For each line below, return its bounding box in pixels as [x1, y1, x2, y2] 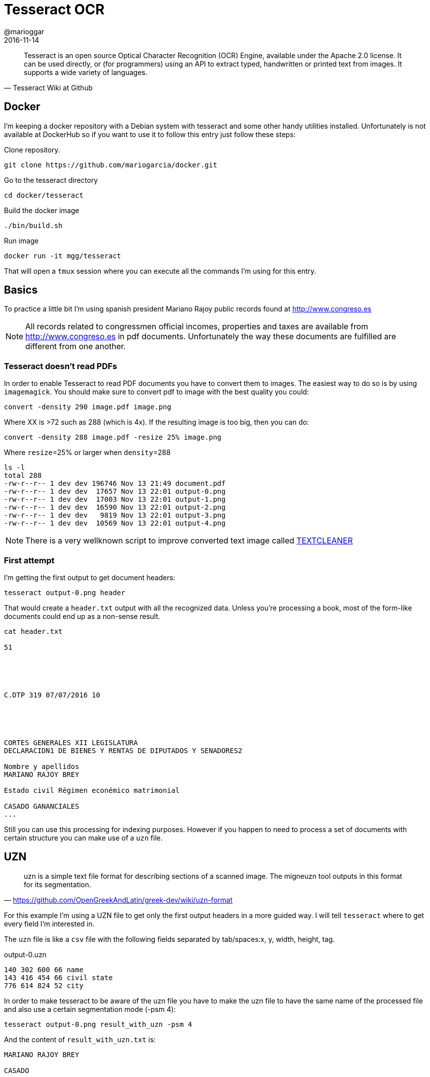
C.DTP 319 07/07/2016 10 [4, 691, 100, 699]
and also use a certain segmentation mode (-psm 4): [4, 1004, 176, 1013]
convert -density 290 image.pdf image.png [4, 403, 172, 411]
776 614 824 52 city [4, 981, 84, 990]
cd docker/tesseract [4, 191, 84, 199]
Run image [4, 236, 39, 245]
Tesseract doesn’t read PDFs [4, 361, 117, 371]
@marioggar [4, 27, 45, 36]
